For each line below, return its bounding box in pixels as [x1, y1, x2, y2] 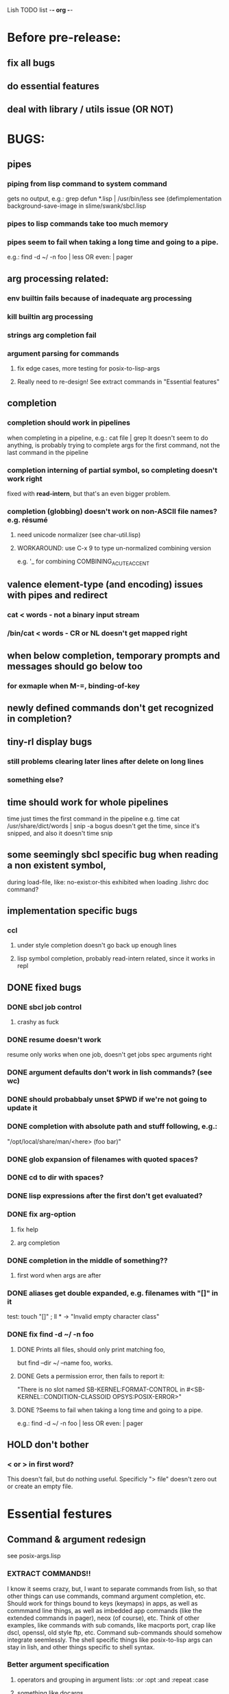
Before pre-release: [7, 30, 121, 45]
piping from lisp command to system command [7, 178, 167, 188]
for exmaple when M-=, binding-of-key [7, 681, 141, 690]
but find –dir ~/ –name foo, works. [16, 1358, 113, 1367]
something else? [7, 775, 64, 785]
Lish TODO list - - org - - [7, 6, 73, 14]
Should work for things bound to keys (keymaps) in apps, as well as [7, 1599, 198, 1608]
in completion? [7, 713, 72, 725]
